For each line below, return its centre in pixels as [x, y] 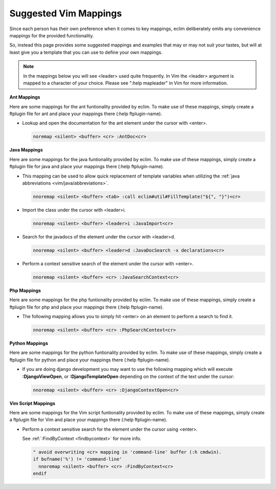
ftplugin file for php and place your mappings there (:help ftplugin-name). [86, 307]
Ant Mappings [25, 97]
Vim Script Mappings [32, 403]
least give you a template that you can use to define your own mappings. [86, 52]
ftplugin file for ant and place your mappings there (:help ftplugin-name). [86, 114]
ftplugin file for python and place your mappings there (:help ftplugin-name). [90, 360]
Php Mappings [25, 290]
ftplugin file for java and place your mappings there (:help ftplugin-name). [87, 167]
